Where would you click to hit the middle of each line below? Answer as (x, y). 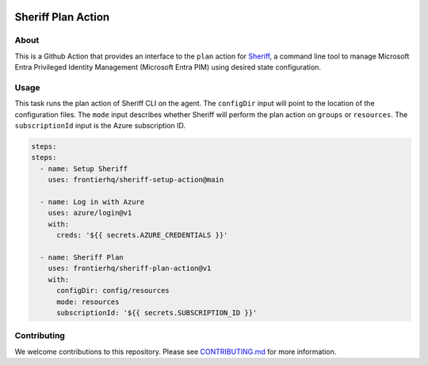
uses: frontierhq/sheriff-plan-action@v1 (130, 268)
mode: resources (88, 302)
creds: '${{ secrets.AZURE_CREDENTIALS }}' (142, 235)
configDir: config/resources (113, 291)
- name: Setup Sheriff (84, 169)
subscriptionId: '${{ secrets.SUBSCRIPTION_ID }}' (157, 312)
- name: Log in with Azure (92, 202)
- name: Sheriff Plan (82, 257)
